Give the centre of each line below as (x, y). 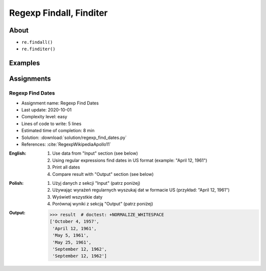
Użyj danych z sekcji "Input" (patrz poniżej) (96, 183)
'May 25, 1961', (72, 242)
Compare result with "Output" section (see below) (103, 174)
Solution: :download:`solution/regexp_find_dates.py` (74, 137)
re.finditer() (38, 49)
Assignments (30, 79)
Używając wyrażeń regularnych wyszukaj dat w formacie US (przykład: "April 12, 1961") (141, 190)
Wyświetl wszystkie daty (78, 197)
